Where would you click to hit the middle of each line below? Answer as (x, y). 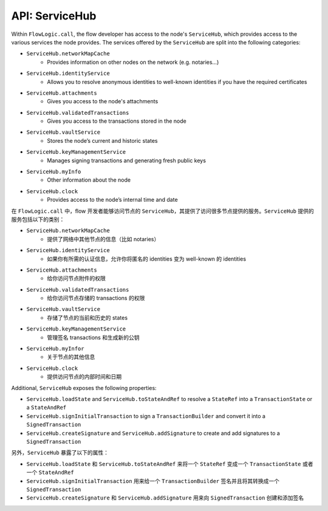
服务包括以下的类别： (38, 219)
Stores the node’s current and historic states (102, 140)
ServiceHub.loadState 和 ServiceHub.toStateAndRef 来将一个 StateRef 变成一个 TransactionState (164, 464)
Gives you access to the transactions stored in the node (117, 121)
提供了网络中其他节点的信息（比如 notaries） (103, 239)
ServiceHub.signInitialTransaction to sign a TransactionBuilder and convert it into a (146, 416)
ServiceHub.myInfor (55, 349)
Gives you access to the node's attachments (103, 101)
